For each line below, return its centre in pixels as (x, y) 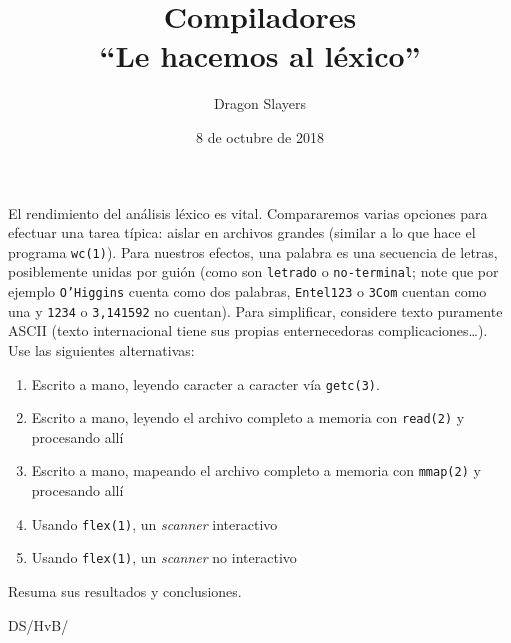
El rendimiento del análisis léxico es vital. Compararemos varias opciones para (248, 212)
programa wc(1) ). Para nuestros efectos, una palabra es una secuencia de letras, (253, 251)
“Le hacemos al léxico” (260, 55)
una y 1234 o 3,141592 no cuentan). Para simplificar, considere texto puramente (255, 310)
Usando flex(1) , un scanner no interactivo (164, 557)
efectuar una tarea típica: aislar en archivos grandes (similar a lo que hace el (242, 232)
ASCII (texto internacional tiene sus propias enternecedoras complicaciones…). (248, 330)
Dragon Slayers (260, 103)
